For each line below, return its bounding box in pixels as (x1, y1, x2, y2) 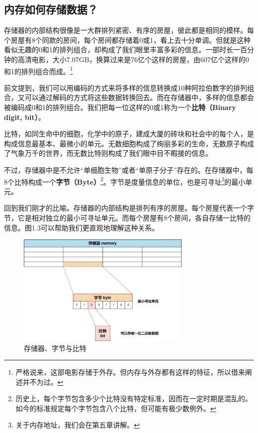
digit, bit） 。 (4, 111, 45, 122)
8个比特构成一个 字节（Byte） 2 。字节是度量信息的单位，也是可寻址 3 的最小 (4, 175, 246, 187)
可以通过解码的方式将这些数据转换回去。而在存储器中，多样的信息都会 (24, 92, 254, 103)
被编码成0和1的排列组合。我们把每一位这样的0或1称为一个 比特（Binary (4, 102, 236, 112)
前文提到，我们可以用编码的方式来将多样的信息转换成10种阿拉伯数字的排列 (4, 82, 247, 93)
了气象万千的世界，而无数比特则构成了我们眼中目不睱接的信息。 (4, 148, 212, 158)
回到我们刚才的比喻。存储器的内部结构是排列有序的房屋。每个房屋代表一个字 (4, 203, 254, 213)
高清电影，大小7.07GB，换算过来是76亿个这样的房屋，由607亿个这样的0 (17, 54, 249, 64)
